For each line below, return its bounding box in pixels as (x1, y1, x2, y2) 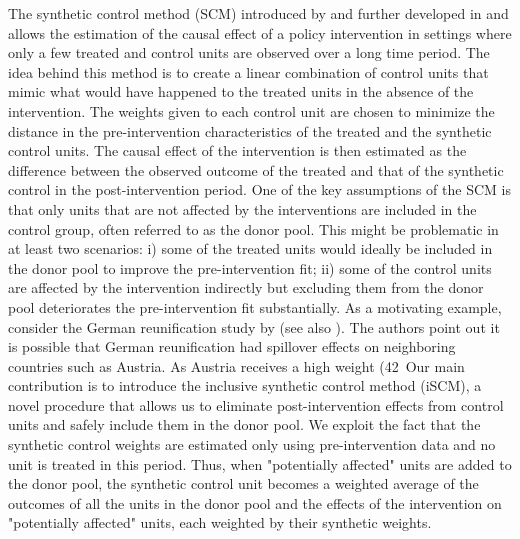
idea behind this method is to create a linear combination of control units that (8, 61, 489, 82)
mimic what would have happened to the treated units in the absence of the (8, 81, 474, 102)
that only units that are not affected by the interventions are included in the (8, 198, 477, 219)
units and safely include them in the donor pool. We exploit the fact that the (8, 414, 481, 435)
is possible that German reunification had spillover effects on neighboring (8, 336, 456, 357)
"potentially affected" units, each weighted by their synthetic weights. (8, 512, 432, 533)
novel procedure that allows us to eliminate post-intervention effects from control (8, 394, 504, 415)
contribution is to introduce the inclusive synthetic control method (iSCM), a (8, 375, 482, 396)
